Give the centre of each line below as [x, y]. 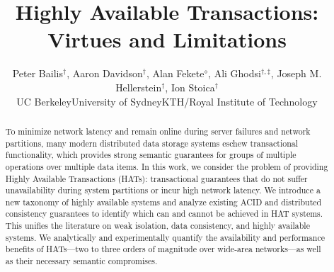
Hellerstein [139, 87]
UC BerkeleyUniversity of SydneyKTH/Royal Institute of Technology [167, 101]
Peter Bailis [38, 73]
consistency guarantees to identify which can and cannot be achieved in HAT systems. [164, 214]
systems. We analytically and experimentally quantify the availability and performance [165, 237]
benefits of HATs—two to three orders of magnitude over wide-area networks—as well [163, 249]
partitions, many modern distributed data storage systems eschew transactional [152, 143]
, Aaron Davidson [105, 73]
